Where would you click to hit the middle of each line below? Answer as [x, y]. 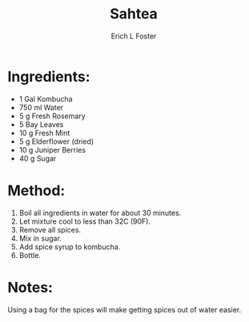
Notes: [30, 287]
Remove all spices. [50, 229]
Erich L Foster [134, 36]
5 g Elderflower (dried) [56, 141]
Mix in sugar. [40, 238]
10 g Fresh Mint [44, 133]
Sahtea [134, 14]
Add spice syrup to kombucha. [70, 246]
